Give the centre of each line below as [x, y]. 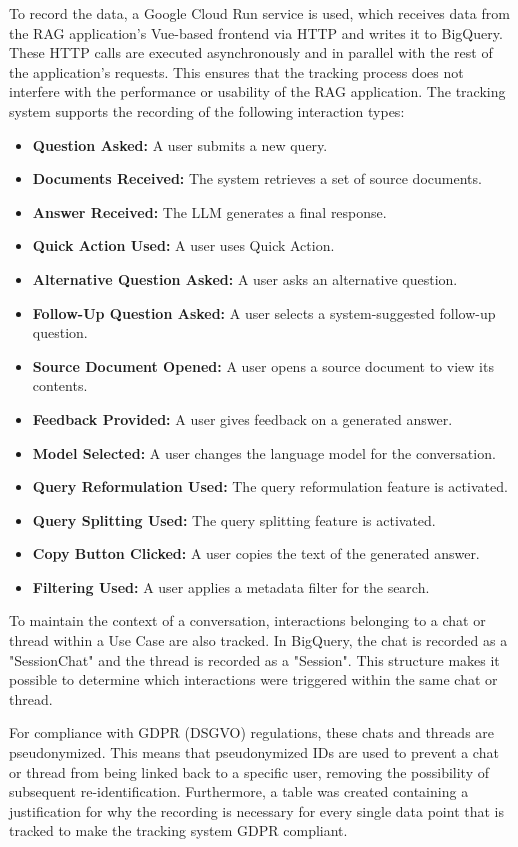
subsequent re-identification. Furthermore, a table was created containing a [239, 791]
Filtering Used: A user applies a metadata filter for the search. [231, 586]
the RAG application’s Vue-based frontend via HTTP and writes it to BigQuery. [256, 32]
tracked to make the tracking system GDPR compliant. [178, 830]
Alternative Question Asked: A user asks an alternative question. [245, 278]
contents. [60, 385]
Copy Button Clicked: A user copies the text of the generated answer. [256, 553]
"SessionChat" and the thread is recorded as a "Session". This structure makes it [254, 659]
